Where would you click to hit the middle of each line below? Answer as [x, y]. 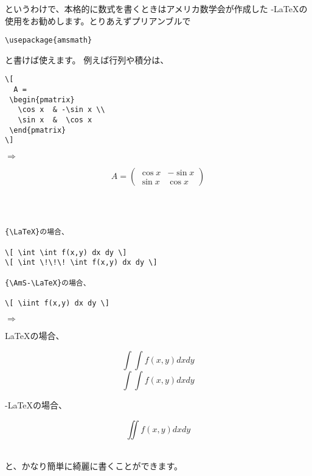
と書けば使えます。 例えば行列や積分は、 [87, 59]
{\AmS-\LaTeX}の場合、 [48, 283]
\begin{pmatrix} [42, 100]
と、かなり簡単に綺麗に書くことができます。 [94, 466]
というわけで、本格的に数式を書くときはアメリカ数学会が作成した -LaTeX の [156, 9]
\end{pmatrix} [38, 130]
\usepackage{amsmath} [49, 40]
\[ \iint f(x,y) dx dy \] [57, 303]
